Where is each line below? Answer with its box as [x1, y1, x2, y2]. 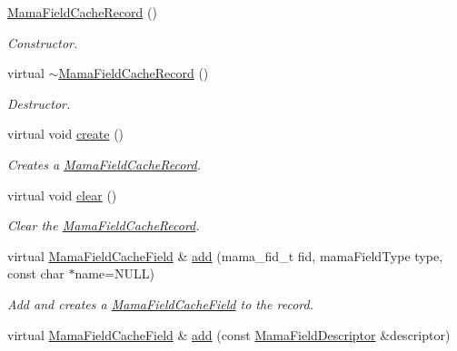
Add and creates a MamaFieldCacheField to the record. [7, 294, 313, 313]
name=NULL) [75, 264, 154, 283]
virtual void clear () [7, 185, 117, 204]
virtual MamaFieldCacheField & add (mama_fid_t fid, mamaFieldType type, [7, 246, 443, 265]
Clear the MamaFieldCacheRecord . [7, 216, 200, 235]
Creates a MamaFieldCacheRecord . [7, 154, 201, 173]
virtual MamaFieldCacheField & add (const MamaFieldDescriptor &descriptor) [7, 325, 451, 344]
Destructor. [7, 93, 71, 112]
